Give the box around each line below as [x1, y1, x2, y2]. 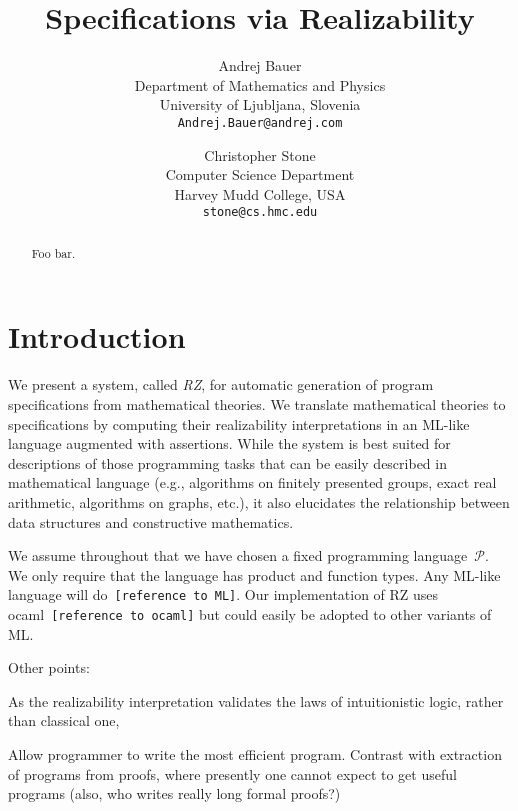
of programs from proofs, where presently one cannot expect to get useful [8, 763, 457, 784]
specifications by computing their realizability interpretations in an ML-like [8, 413, 470, 434]
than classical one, [8, 710, 120, 731]
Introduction [8, 316, 186, 357]
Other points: [8, 657, 90, 678]
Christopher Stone [204, 144, 316, 165]
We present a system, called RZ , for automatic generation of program [8, 374, 434, 395]
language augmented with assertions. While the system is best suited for [8, 433, 451, 454]
